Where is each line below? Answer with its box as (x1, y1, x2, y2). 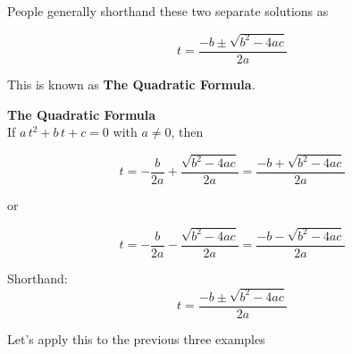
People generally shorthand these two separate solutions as (7, 2, 329, 20)
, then (171, 122, 204, 141)
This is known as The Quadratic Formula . (7, 74, 256, 93)
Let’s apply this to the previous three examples (7, 329, 265, 348)
